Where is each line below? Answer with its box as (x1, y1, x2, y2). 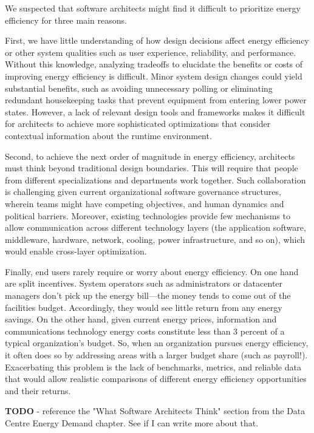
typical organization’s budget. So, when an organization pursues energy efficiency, (5, 336, 309, 349)
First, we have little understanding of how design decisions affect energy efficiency (5, 34, 309, 47)
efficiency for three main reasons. (5, 13, 127, 26)
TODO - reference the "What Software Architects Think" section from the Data (5, 404, 305, 417)
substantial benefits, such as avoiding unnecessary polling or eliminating (5, 81, 273, 94)
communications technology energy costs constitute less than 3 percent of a (5, 324, 285, 337)
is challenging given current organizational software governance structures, (5, 185, 281, 198)
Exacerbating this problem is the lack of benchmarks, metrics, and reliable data (5, 360, 301, 373)
